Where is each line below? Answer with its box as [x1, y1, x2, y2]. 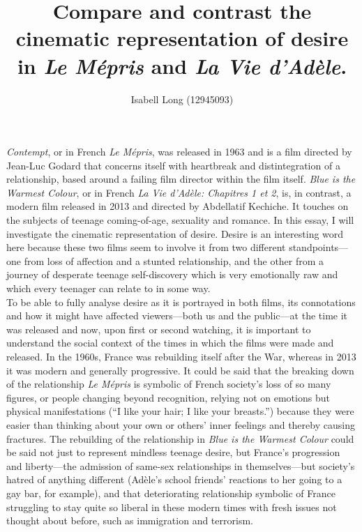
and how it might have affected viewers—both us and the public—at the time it [6, 308, 348, 323]
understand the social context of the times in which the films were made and [6, 335, 334, 350]
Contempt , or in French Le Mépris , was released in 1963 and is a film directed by [6, 144, 352, 159]
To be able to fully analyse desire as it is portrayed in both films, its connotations [6, 294, 356, 309]
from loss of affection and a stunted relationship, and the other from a [24, 253, 324, 268]
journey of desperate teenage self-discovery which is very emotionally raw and [6, 267, 338, 282]
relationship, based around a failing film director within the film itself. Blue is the [6, 172, 356, 186]
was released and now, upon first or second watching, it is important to [6, 321, 311, 336]
